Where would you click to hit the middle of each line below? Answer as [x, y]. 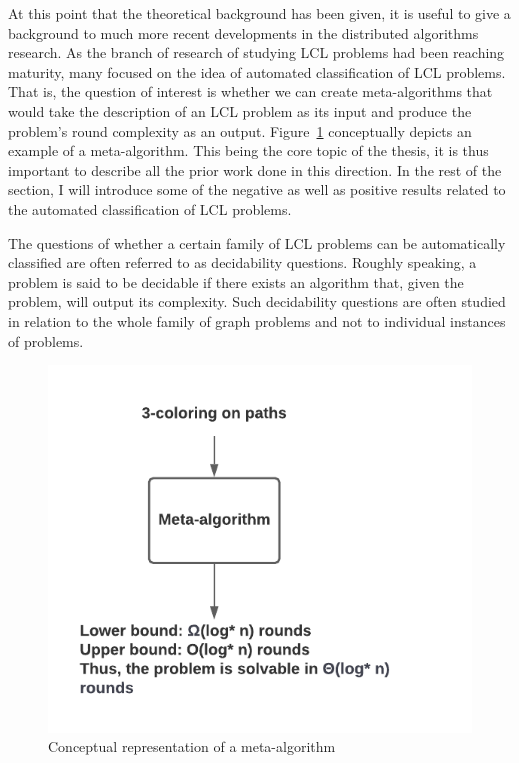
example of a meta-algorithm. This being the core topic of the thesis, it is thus [248, 150]
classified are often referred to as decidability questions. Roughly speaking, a [242, 262]
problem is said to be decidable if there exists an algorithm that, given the [236, 281]
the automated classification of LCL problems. [150, 208]
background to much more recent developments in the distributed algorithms [243, 32]
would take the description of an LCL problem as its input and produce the [240, 110]
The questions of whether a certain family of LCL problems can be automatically [257, 242]
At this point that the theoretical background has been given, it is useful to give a [259, 13]
